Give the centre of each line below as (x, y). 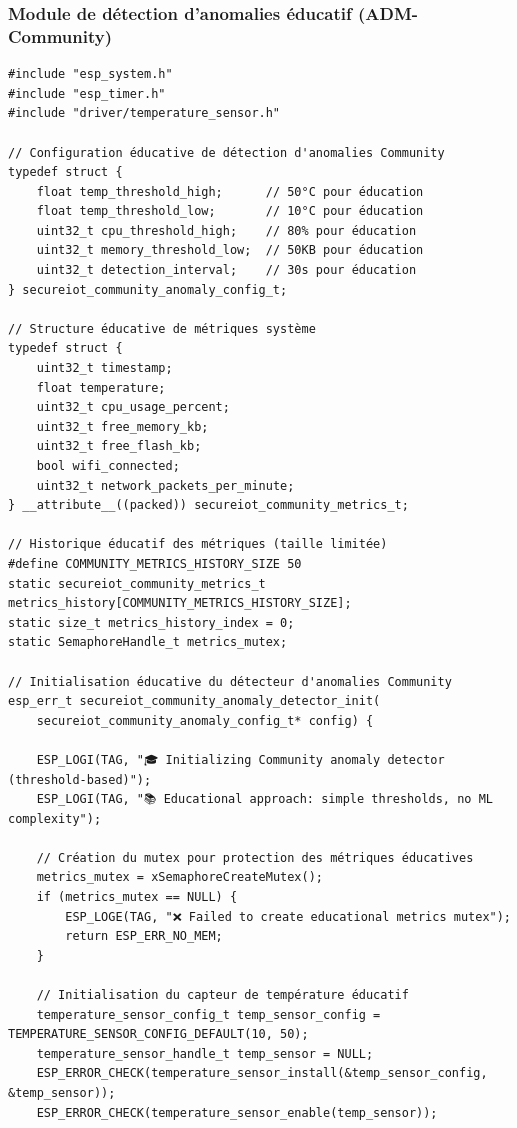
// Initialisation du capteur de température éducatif (222, 995)
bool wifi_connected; (108, 466)
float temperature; (101, 387)
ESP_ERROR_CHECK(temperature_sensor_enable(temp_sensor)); (237, 1112)
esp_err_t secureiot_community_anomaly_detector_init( (194, 701)
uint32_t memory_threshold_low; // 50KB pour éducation (230, 250)
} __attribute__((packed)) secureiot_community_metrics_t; (208, 505)
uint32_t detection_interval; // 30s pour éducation (226, 270)
